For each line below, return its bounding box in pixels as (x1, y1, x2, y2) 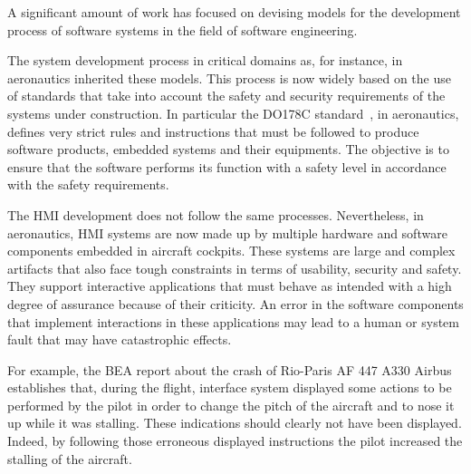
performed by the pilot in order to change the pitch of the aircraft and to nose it (7, 395, 455, 414)
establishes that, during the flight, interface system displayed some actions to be (7, 378, 452, 397)
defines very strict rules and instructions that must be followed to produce (7, 121, 419, 140)
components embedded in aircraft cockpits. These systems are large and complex (7, 241, 456, 260)
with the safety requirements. (7, 175, 169, 194)
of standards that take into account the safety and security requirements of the (7, 86, 446, 105)
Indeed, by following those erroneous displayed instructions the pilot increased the (7, 431, 463, 450)
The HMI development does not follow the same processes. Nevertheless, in (7, 205, 424, 224)
